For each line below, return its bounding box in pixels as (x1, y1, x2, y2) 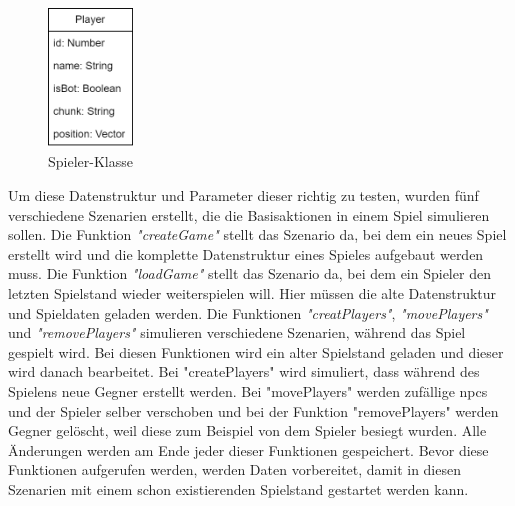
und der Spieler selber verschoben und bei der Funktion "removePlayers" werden (8, 400, 499, 421)
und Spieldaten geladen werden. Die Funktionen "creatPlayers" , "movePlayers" (8, 302, 488, 323)
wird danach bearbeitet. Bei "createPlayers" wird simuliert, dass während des (8, 361, 480, 382)
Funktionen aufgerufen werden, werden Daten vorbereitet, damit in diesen (8, 459, 461, 480)
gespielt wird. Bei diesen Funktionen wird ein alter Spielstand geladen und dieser (8, 341, 504, 362)
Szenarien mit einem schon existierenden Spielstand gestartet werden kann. (8, 478, 469, 499)
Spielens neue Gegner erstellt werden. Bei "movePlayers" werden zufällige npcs (8, 380, 488, 401)
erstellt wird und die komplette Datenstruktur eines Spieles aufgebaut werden (8, 243, 484, 264)
